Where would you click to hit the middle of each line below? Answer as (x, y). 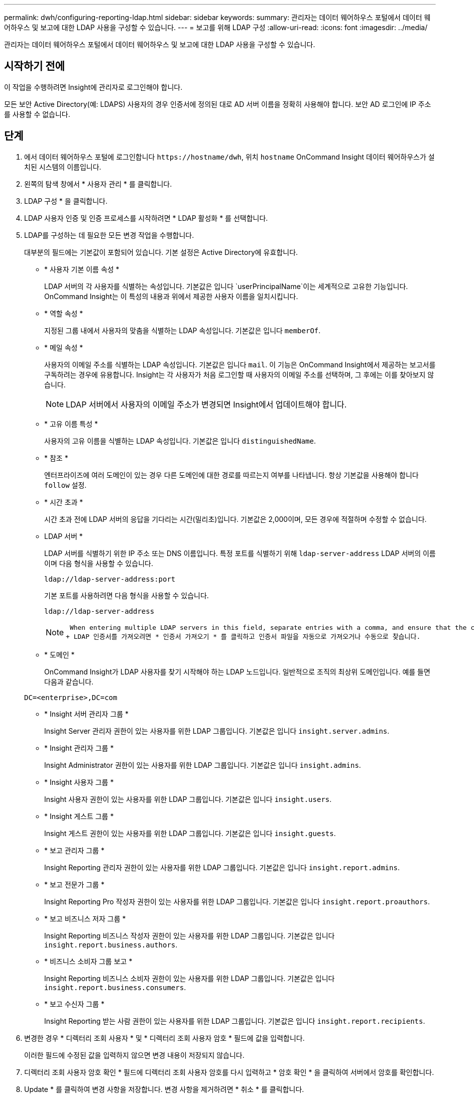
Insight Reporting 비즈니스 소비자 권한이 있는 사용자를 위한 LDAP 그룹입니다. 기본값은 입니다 (190, 978)
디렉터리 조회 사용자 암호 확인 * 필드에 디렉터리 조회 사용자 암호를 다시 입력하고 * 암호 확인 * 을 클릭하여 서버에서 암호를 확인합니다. (229, 1072)
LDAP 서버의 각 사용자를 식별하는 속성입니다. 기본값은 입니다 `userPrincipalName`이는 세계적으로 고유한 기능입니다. (226, 286)
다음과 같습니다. (69, 681)
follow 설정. (66, 485)
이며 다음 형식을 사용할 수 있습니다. (99, 563)
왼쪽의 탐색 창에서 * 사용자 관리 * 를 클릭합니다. (98, 184)
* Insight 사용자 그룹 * (79, 782)
